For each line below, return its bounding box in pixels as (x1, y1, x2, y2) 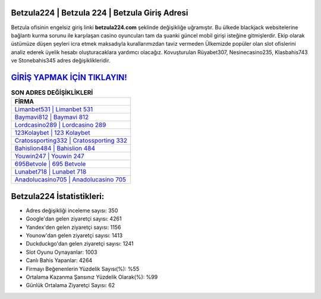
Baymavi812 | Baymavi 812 (14, 113, 89, 121)
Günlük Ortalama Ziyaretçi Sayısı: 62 (26, 282, 115, 289)
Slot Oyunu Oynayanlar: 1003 (26, 248, 97, 256)
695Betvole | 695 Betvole (14, 160, 86, 168)
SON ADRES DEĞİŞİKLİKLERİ (11, 89, 93, 97)
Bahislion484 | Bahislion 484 (14, 144, 95, 153)
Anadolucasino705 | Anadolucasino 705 (14, 175, 127, 184)
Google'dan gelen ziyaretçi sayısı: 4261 (26, 215, 122, 222)
